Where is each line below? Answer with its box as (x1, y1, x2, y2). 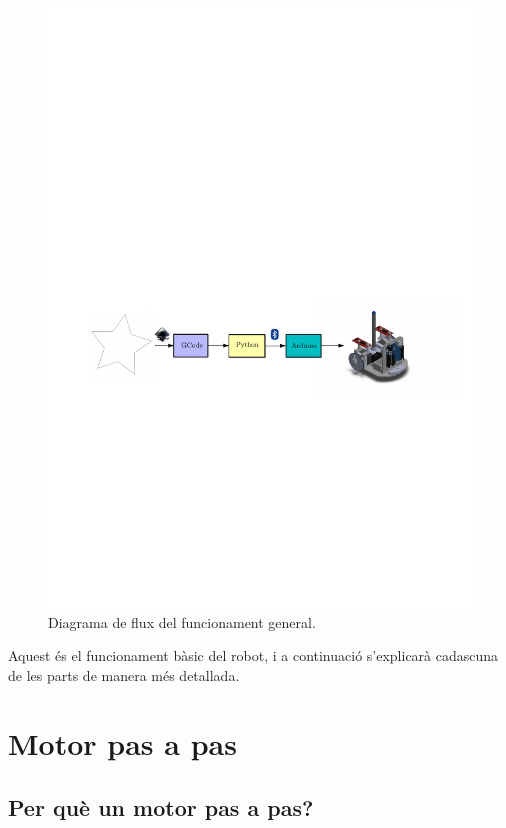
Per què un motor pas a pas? (8, 792, 314, 823)
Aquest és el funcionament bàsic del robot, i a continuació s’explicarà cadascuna (8, 645, 499, 666)
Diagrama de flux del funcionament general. (48, 611, 316, 632)
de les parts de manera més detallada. (8, 664, 240, 685)
